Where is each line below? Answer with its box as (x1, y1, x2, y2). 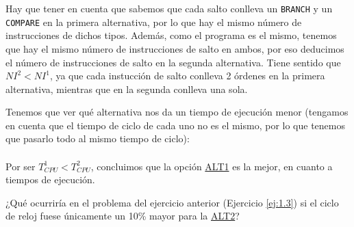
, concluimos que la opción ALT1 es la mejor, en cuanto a (90, 159, 333, 173)
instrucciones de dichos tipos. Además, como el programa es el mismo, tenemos (5, 28, 337, 42)
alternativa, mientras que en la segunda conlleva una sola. (5, 81, 248, 96)
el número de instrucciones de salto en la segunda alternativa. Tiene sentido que (5, 55, 341, 69)
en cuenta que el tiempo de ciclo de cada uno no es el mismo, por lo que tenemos (5, 118, 346, 132)
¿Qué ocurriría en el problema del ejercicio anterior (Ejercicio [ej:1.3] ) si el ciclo (5, 195, 339, 209)
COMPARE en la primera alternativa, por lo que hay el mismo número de (5, 14, 302, 29)
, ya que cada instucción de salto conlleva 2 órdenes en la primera (49, 68, 325, 83)
